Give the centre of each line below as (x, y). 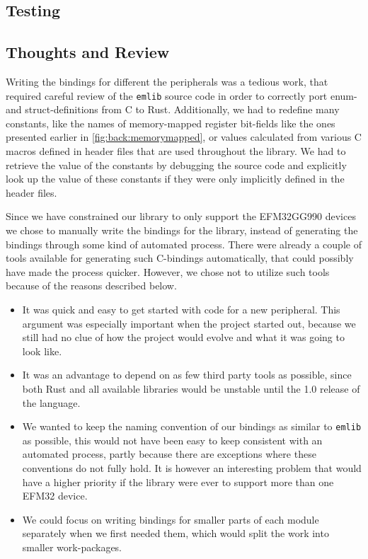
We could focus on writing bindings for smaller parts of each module (171, 519)
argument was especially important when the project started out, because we (189, 323)
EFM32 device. (55, 496)
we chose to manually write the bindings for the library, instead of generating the (182, 230)
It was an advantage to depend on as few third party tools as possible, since (187, 375)
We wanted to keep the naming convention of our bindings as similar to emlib (192, 426)
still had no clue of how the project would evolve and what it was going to (183, 337)
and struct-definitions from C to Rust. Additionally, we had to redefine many (173, 109)
